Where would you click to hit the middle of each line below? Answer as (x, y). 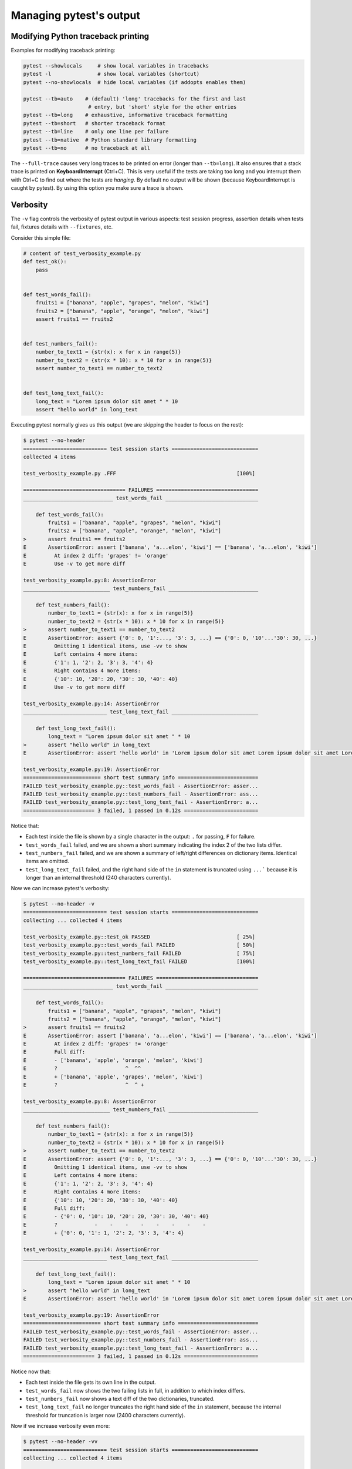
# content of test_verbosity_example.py (82, 253)
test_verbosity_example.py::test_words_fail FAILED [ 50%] (139, 945)
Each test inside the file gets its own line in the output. (91, 1382)
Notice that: (25, 826)
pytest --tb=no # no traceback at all (87, 148)
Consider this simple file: (41, 237)
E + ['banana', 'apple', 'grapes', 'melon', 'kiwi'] (113, 1076)
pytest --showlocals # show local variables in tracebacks (116, 66)
